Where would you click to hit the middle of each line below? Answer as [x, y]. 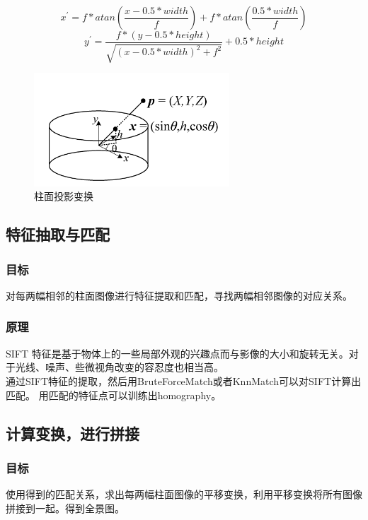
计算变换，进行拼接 [73, 433]
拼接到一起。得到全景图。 [65, 508]
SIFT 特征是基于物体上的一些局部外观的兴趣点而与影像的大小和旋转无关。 [177, 353]
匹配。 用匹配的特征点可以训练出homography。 [114, 395]
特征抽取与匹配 [58, 234]
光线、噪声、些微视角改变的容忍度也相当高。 [119, 367]
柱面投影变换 [64, 196]
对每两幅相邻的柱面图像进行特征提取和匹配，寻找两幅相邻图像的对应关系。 [179, 295]
